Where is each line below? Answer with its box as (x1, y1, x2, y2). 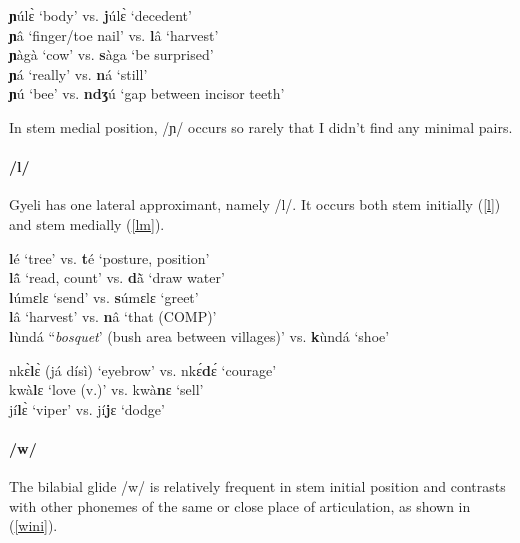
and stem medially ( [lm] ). (9, 213, 165, 234)
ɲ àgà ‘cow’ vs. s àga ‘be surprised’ (9, 44, 214, 65)
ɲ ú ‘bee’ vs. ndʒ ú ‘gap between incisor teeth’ (9, 83, 285, 104)
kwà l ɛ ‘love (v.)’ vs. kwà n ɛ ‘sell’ (9, 379, 204, 400)
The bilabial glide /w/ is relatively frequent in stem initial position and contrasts (9, 476, 506, 497)
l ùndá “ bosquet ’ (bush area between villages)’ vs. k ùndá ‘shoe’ (9, 325, 390, 346)
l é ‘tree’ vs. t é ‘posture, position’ (9, 247, 210, 268)
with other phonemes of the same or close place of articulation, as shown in (9, 495, 471, 516)
